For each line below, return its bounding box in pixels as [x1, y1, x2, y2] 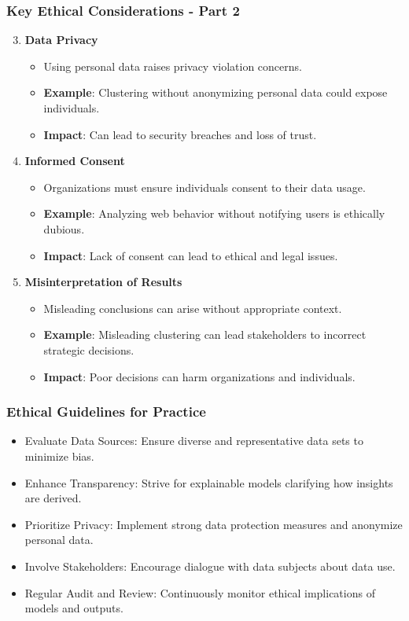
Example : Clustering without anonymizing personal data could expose [43, 84, 388, 101]
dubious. [43, 220, 85, 237]
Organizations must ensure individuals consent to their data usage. [43, 178, 366, 195]
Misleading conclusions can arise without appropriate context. [43, 299, 342, 316]
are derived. [24, 490, 82, 506]
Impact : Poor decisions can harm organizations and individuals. [43, 368, 356, 384]
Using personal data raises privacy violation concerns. [43, 57, 302, 74]
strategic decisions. [43, 341, 134, 358]
